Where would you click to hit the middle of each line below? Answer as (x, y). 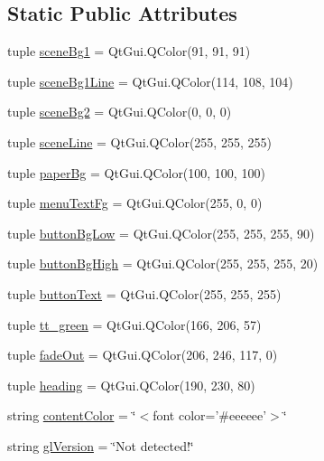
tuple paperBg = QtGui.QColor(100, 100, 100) (136, 172)
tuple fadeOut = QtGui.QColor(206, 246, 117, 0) (143, 355)
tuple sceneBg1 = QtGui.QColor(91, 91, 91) (129, 51)
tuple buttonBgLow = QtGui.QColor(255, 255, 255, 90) (161, 233)
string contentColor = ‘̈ (72, 415)
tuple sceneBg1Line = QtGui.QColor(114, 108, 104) (150, 81)
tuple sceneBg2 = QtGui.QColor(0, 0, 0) (120, 112)
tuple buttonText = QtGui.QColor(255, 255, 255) (144, 293)
